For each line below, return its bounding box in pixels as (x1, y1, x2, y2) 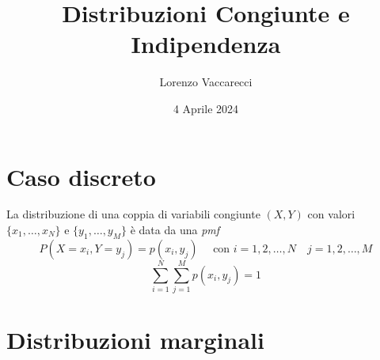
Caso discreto (6, 160, 156, 192)
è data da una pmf (130, 222, 220, 238)
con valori (307, 206, 355, 222)
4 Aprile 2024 (173, 100, 239, 116)
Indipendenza (131, 28, 281, 60)
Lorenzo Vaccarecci (159, 74, 253, 90)
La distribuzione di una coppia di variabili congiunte (6, 206, 260, 222)
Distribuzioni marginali (6, 324, 264, 356)
